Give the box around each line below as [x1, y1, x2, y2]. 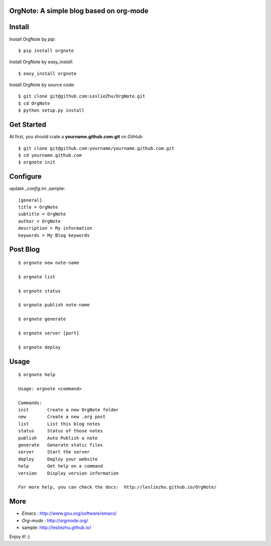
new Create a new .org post [18, 414, 106, 420]
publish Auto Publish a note [18, 435, 98, 441]
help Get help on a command [18, 463, 103, 469]
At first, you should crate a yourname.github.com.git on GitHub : [9, 134, 144, 140]
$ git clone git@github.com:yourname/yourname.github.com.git [18, 145, 175, 151]
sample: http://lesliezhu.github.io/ [22, 524, 91, 530]
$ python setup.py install [18, 108, 85, 113]
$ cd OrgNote [18, 101, 50, 106]
